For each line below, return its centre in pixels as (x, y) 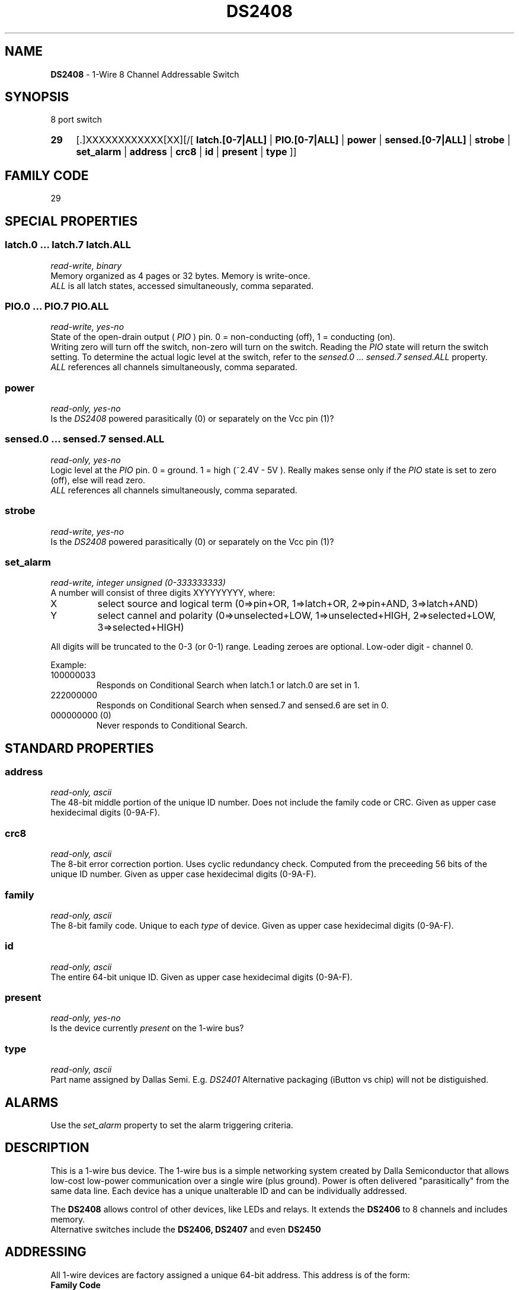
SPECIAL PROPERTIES (71, 221)
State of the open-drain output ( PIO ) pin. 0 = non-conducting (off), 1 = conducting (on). (223, 337)
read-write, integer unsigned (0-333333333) (138, 583)
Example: (68, 665)
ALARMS (32, 1102)
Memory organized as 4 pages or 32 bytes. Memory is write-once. (180, 275)
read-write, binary (86, 265)
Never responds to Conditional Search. (172, 726)
